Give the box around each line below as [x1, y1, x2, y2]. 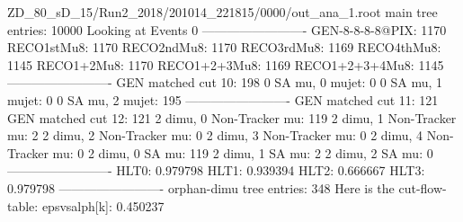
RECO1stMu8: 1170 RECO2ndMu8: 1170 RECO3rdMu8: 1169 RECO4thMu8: [7, 38, 441, 57]
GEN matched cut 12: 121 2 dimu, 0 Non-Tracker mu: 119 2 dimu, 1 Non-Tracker [7, 108, 457, 127]
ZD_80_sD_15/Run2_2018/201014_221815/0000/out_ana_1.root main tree [7, 3, 438, 21]
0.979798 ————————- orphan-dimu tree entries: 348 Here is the [7, 178, 395, 197]
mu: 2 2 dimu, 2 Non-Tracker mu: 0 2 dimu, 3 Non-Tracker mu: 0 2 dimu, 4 [7, 126, 423, 145]
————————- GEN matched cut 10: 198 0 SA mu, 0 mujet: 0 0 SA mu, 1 [7, 73, 443, 92]
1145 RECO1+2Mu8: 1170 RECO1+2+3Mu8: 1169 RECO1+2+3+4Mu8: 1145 [7, 55, 444, 74]
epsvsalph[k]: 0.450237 [41, 196, 165, 215]
